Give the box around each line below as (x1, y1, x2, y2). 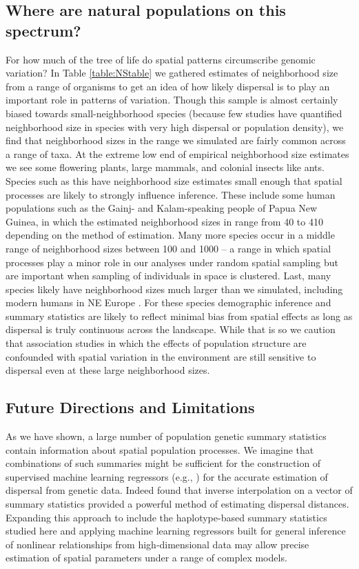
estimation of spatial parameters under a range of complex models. (6, 550, 287, 565)
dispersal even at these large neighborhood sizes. (6, 363, 210, 377)
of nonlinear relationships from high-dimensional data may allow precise (6, 537, 309, 551)
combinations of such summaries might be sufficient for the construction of (6, 456, 321, 470)
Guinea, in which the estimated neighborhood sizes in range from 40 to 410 (6, 214, 323, 228)
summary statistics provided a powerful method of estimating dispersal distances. (6, 497, 349, 511)
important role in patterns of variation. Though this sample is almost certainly (6, 92, 338, 107)
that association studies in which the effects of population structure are (6, 336, 307, 350)
